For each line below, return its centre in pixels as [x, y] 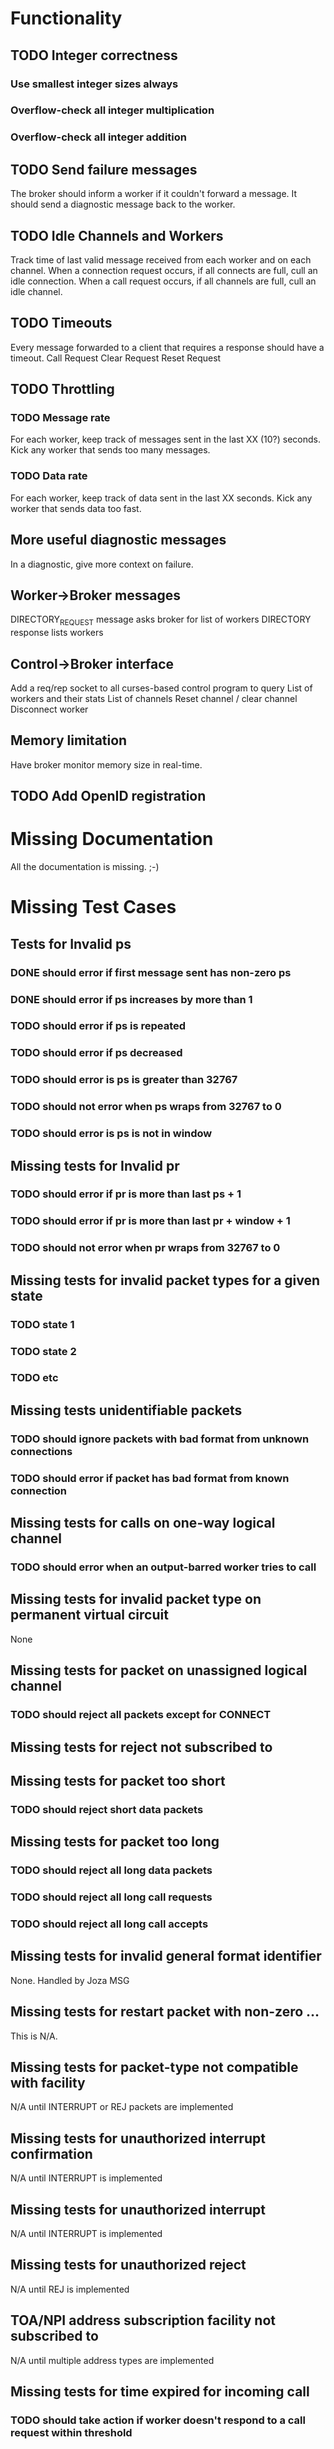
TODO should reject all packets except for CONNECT [141, 1715]
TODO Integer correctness [94, 55]
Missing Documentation [112, 839]
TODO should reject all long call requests [111, 1897]
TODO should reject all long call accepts [109, 1924]
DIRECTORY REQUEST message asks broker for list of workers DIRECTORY [161, 620]
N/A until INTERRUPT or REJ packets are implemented [122, 2107]
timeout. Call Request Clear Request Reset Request [116, 358]
